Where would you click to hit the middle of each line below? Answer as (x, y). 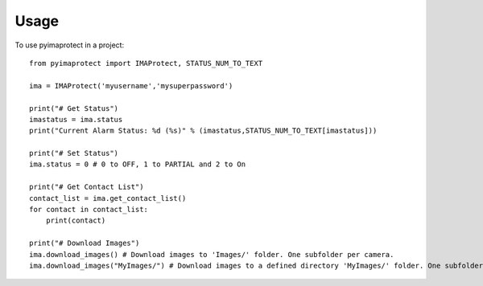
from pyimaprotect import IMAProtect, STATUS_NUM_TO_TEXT (146, 63)
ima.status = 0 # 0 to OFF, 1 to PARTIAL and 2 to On (137, 164)
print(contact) (76, 221)
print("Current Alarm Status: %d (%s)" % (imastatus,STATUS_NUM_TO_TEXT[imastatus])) (203, 131)
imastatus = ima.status (76, 119)
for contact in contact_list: (89, 210)
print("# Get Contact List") (87, 187)
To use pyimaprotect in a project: (70, 45)
